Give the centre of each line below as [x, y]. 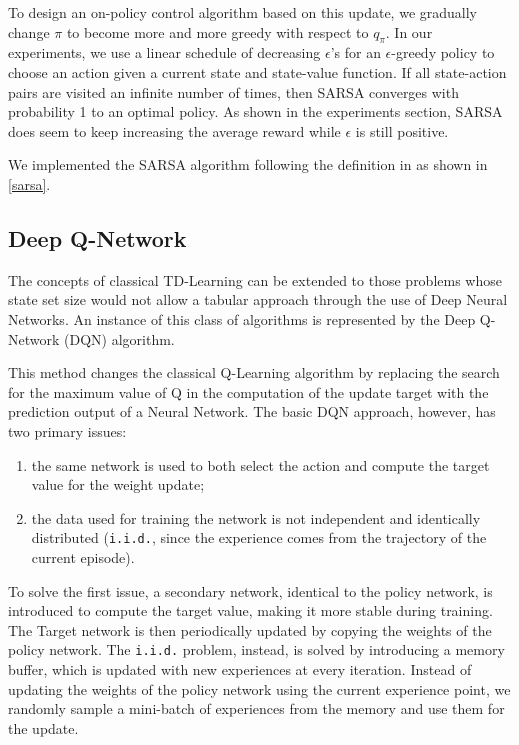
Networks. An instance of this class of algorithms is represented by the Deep [242, 318]
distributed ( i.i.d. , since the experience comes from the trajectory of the [259, 537]
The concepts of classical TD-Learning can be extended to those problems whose [255, 279]
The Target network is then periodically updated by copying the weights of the [250, 629]
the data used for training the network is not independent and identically [256, 517]
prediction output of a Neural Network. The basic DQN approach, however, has [252, 411]
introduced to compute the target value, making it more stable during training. [250, 610]
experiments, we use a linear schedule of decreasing [164, 52]
